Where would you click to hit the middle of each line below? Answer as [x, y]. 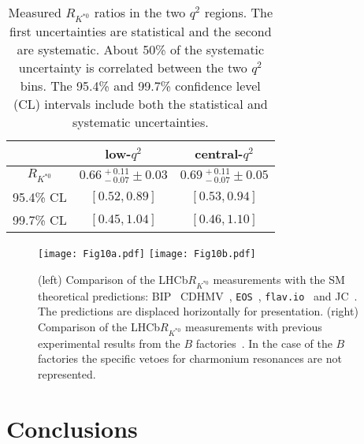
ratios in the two [140, 12]
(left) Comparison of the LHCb [113, 279]
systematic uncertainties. [140, 121]
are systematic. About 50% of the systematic [141, 49]
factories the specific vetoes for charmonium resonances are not [190, 358]
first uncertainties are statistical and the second [141, 31]
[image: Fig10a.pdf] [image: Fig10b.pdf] [147, 254]
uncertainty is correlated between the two [133, 67]
